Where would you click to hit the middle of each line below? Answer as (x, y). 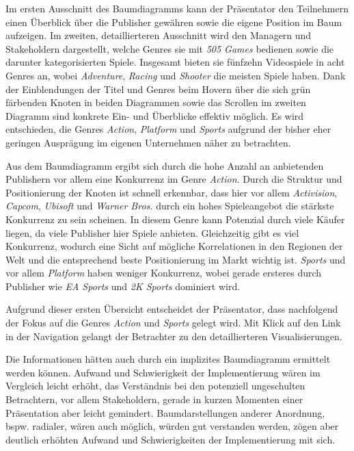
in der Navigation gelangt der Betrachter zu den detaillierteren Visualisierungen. (174, 336)
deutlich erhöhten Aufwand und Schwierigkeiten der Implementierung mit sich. (171, 439)
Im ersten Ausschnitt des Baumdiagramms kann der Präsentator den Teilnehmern (177, 8)
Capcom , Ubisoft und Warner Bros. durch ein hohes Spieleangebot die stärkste (170, 206)
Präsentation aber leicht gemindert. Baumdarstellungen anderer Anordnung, (165, 412)
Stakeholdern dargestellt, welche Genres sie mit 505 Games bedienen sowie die (170, 48)
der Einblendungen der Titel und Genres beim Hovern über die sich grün (158, 89)
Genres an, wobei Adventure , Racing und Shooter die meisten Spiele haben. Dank (176, 75)
